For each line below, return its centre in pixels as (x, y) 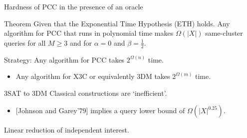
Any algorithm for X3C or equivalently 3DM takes (93, 76)
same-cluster (224, 33)
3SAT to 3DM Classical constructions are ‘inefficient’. (86, 93)
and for (81, 42)
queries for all (25, 42)
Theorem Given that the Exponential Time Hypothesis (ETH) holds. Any (117, 23)
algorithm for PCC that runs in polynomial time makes (89, 33)
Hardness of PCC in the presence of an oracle (74, 6)
